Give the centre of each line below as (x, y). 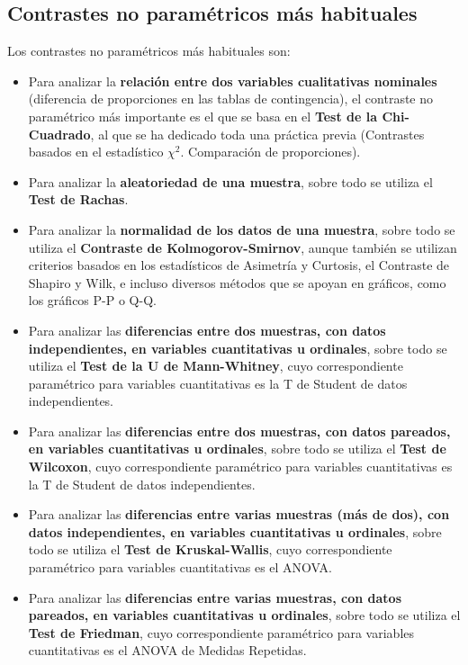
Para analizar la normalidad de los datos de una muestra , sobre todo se (242, 229)
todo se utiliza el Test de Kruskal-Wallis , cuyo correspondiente (210, 549)
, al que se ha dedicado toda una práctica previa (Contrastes (257, 134)
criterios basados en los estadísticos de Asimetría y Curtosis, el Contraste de (239, 265)
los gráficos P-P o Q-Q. (92, 300)
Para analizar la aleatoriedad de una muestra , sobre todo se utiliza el (230, 181)
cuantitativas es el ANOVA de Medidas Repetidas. (167, 650)
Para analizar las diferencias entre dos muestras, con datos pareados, (239, 431)
